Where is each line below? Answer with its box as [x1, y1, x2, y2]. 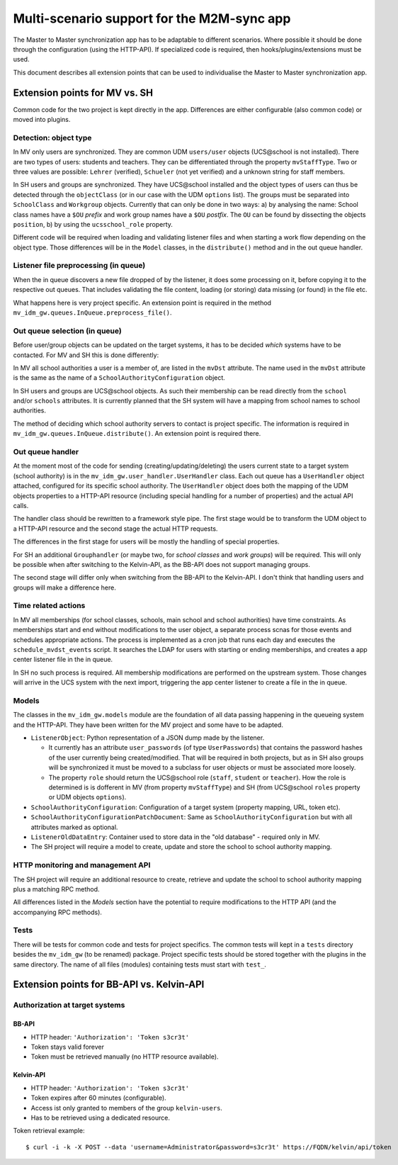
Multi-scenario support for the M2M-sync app [13, 11, 291, 26]
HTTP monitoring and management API [13, 860, 151, 870]
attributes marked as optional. [30, 823, 118, 831]
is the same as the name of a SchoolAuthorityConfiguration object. [13, 373, 226, 382]
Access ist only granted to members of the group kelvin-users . [30, 1103, 223, 1112]
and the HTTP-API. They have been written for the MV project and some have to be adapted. [13, 720, 283, 729]
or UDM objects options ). [48, 793, 127, 801]
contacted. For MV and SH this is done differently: [13, 351, 159, 359]
